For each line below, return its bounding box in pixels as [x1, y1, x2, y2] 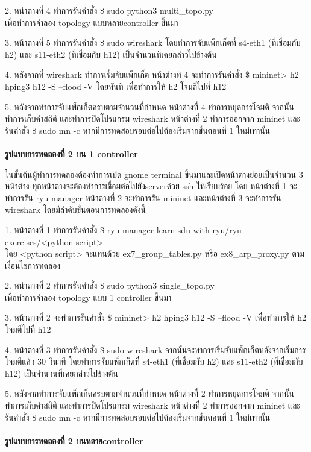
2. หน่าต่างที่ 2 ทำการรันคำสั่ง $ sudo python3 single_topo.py [5, 279, 215, 292]
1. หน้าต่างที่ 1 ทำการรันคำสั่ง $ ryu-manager [5, 223, 154, 236]
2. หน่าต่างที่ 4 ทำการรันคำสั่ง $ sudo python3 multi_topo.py [5, 4, 213, 16]
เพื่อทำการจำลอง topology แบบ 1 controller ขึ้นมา [5, 290, 172, 303]
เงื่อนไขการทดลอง [5, 259, 61, 271]
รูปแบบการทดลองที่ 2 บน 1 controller [5, 147, 138, 160]
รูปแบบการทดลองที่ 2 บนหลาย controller [5, 434, 143, 447]
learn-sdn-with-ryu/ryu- [156, 223, 245, 236]
